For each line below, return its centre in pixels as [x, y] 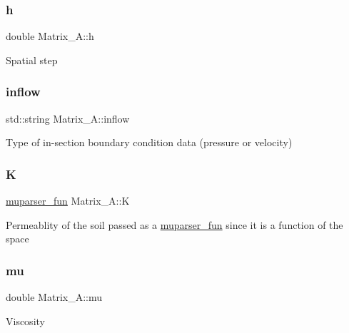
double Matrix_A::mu [54, 297]
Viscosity [25, 321]
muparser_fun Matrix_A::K [68, 201]
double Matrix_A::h [50, 36]
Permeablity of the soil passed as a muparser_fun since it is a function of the [174, 224]
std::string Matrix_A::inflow [68, 118]
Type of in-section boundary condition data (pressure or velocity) [149, 142]
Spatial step [32, 60]
